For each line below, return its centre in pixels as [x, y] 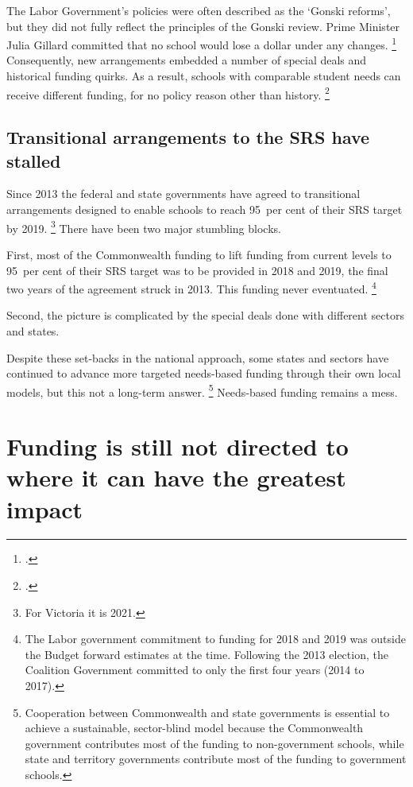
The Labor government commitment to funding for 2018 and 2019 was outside [215, 639]
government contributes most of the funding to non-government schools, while [214, 743]
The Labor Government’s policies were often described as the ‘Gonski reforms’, [199, 10]
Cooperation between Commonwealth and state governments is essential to [207, 712]
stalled [34, 160]
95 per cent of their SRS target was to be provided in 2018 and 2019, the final [197, 270]
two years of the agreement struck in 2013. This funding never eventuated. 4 [191, 287]
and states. [33, 330]
